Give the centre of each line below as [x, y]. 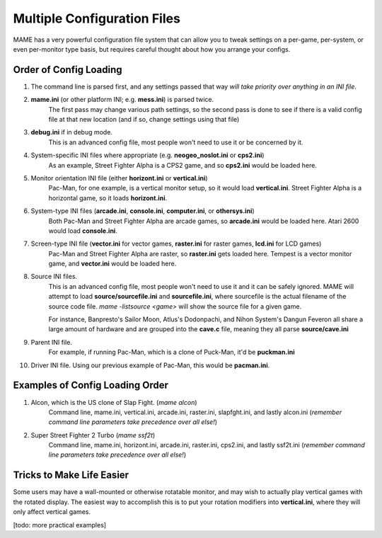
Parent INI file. [51, 342]
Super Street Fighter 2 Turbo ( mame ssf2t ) [93, 435]
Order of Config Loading [68, 70]
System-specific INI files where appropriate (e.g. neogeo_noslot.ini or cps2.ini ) [147, 155]
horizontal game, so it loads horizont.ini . [108, 198]
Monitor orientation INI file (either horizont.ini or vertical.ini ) [119, 178]
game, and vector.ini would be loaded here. [112, 264]
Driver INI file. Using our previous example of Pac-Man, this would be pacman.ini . [150, 365]
